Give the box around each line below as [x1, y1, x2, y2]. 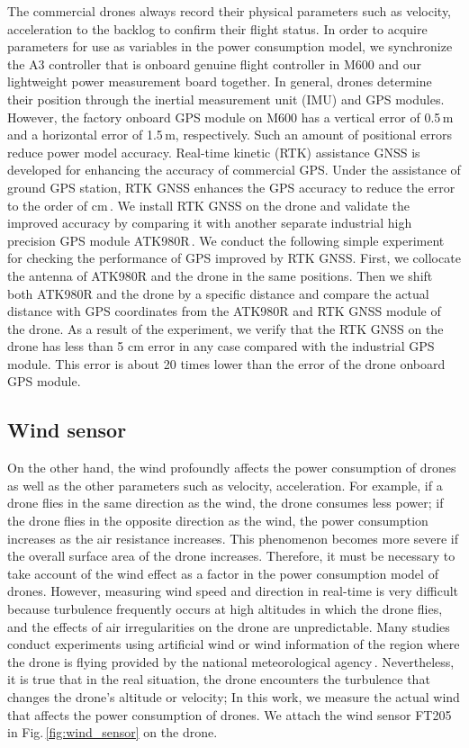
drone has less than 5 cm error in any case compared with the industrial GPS [7, 337, 435, 356]
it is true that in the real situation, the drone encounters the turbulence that [7, 670, 430, 689]
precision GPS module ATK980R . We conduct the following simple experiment [7, 230, 445, 249]
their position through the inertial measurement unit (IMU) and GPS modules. [7, 89, 445, 108]
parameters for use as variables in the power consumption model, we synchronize [7, 37, 453, 56]
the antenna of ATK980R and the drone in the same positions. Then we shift [7, 266, 433, 284]
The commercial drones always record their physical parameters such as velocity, [7, 2, 452, 20]
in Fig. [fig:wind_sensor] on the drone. [7, 723, 218, 742]
